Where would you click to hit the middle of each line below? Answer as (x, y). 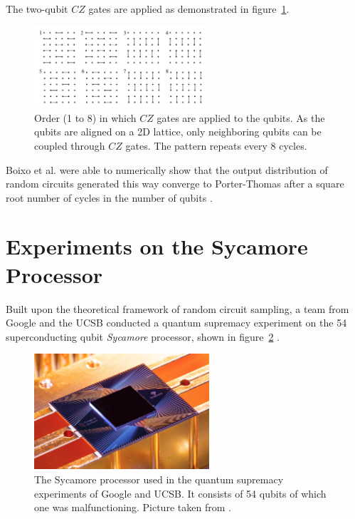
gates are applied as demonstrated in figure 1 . (189, 9)
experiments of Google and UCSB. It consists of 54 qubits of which (180, 493)
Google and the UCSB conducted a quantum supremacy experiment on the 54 (176, 323)
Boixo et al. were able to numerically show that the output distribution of (167, 169)
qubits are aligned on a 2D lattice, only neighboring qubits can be (178, 132)
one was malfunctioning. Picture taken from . (133, 507)
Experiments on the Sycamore (157, 246)
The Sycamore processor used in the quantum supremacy (159, 479)
